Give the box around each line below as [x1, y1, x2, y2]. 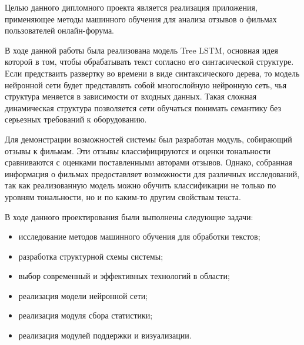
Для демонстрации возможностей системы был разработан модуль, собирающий [5, 132, 292, 145]
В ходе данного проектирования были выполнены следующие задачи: [5, 210, 253, 223]
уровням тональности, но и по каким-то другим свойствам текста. [5, 190, 241, 203]
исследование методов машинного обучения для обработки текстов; [18, 230, 260, 243]
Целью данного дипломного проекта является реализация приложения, [5, 1, 258, 13]
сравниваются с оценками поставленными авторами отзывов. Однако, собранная [5, 156, 292, 168]
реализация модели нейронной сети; [18, 289, 148, 301]
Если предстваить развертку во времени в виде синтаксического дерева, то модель [5, 67, 300, 79]
